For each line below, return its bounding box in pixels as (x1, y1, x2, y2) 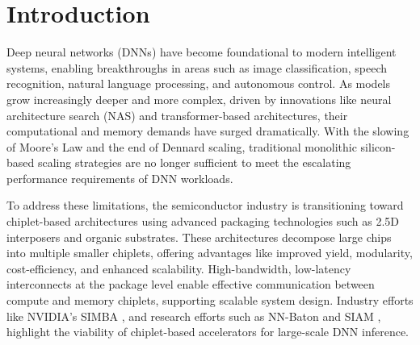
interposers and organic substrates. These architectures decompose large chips (6, 228, 392, 245)
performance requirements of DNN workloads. (6, 169, 233, 186)
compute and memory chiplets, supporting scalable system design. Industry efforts (6, 292, 414, 309)
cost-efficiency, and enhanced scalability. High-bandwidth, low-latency (6, 260, 351, 276)
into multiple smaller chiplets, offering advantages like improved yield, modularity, (6, 244, 413, 261)
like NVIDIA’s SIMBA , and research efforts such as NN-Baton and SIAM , (6, 307, 381, 324)
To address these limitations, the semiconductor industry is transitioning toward (6, 197, 404, 214)
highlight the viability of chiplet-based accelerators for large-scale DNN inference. (6, 323, 409, 340)
